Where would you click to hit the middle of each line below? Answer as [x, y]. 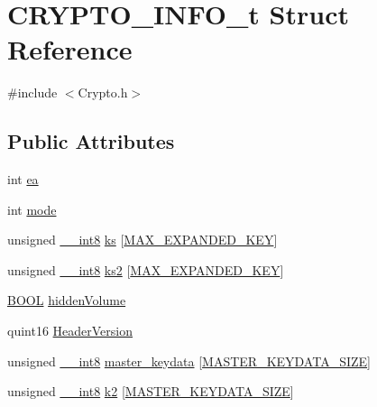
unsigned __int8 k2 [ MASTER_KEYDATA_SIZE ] [151, 391]
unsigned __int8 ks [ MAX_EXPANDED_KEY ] [143, 240]
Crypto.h [103, 92]
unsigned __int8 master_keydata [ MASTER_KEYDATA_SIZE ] [189, 361]
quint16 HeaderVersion [70, 331]
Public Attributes [91, 141]
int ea [23, 179]
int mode [32, 209]
